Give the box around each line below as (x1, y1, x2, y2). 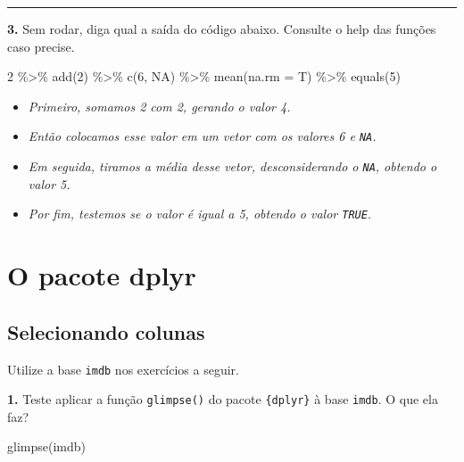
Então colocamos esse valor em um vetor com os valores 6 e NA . (28, 127, 377, 145)
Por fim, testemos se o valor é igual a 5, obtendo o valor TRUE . (28, 204, 372, 223)
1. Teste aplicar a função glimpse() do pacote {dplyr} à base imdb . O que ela (7, 390, 438, 408)
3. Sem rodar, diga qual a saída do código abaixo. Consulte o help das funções (7, 20, 436, 37)
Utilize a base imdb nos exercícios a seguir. (7, 359, 239, 378)
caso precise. (7, 37, 75, 55)
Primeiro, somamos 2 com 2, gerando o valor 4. (28, 96, 291, 115)
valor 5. (28, 174, 70, 193)
